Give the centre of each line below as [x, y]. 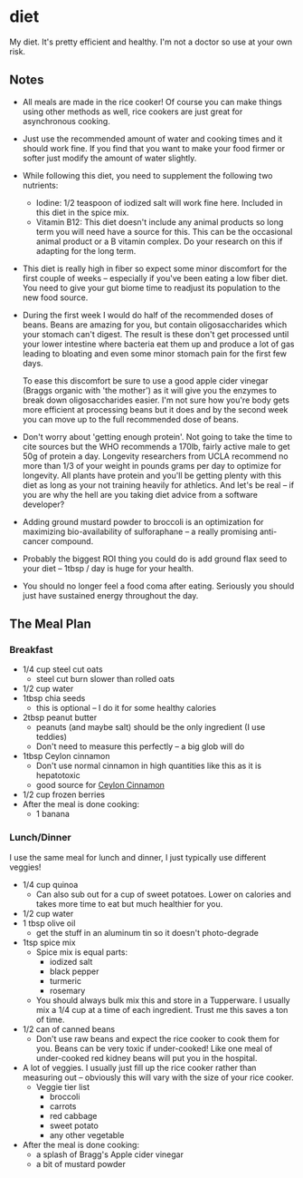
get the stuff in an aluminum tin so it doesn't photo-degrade [147, 932]
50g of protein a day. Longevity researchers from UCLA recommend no [155, 456]
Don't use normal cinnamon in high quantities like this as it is [149, 766]
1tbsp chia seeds [54, 698]
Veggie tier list [63, 1086]
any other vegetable [87, 1134]
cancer [36, 540]
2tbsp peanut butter [60, 717]
